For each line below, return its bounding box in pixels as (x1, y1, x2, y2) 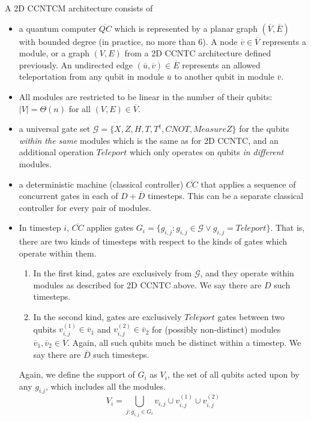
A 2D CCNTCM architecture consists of (5, 2, 153, 14)
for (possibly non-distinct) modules (152, 322, 281, 335)
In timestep (19, 221, 61, 234)
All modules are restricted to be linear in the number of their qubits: (19, 90, 273, 103)
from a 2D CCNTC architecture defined (124, 47, 271, 59)
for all (68, 102, 91, 114)
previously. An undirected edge (19, 58, 133, 71)
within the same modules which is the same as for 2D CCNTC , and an (19, 134, 279, 146)
